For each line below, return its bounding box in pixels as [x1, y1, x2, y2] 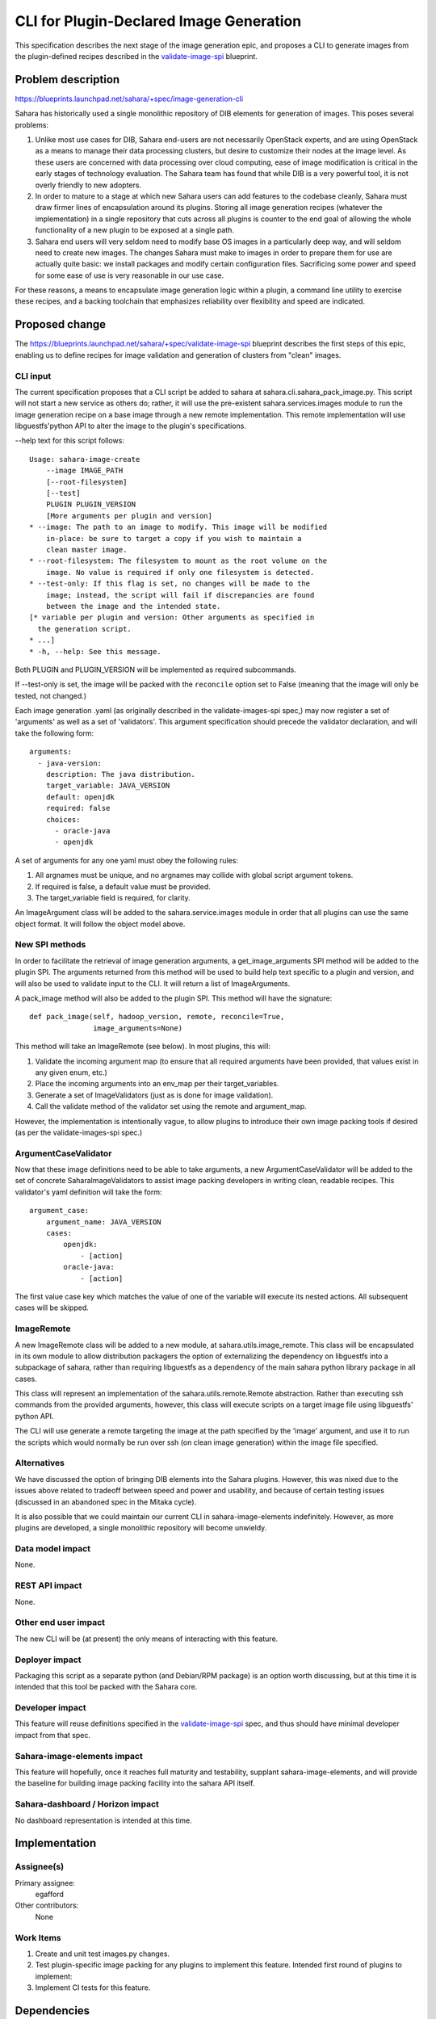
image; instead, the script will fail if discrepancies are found [45, 590, 315, 599]
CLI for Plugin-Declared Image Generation [15, 12, 302, 30]
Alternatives [15, 1458, 65, 1469]
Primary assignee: [15, 1878, 76, 1887]
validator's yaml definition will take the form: [15, 1187, 162, 1197]
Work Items [15, 1932, 61, 1943]
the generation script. [37, 624, 132, 633]
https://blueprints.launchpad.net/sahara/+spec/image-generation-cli [15, 94, 244, 103]
